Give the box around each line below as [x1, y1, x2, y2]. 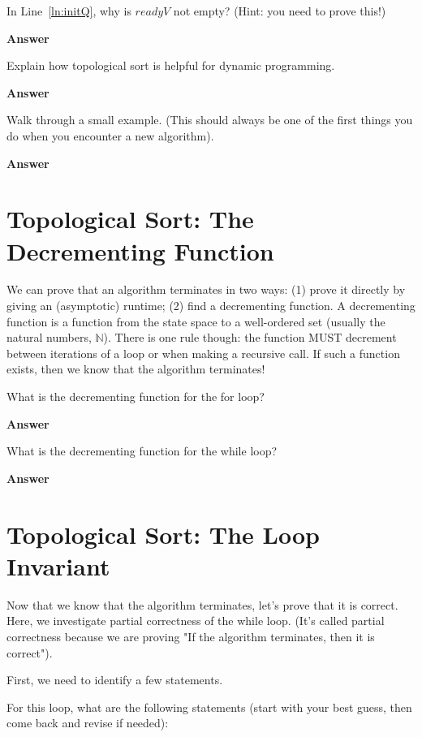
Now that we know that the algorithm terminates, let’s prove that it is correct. [6, 596, 398, 613]
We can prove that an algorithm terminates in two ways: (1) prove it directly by [6, 281, 406, 298]
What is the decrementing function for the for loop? [6, 388, 265, 405]
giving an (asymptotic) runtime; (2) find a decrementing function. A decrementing [6, 297, 416, 314]
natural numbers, [6, 329, 92, 346]
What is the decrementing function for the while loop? [6, 442, 278, 459]
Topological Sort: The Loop [6, 517, 320, 550]
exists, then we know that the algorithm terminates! [6, 360, 265, 377]
